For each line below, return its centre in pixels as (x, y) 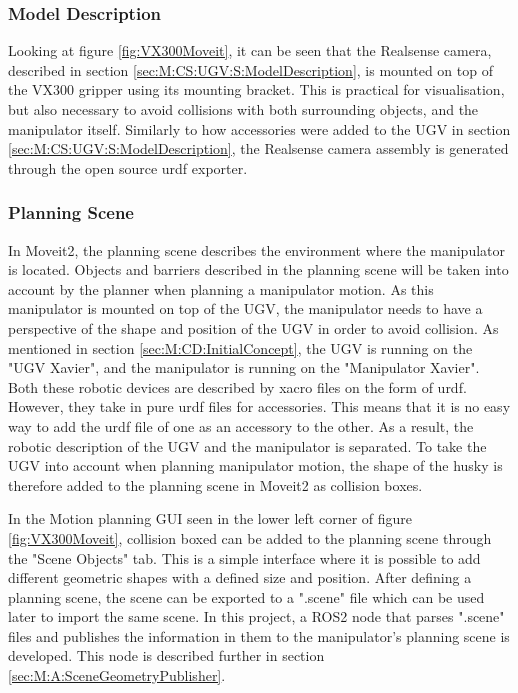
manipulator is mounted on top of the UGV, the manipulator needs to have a (245, 308)
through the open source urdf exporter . (128, 167)
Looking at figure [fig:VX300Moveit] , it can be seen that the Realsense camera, (250, 50)
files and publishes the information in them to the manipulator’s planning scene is (259, 635)
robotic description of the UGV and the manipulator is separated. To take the (247, 445)
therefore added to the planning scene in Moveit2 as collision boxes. (215, 484)
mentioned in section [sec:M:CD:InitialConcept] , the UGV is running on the (240, 347)
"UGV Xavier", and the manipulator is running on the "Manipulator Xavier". (244, 367)
